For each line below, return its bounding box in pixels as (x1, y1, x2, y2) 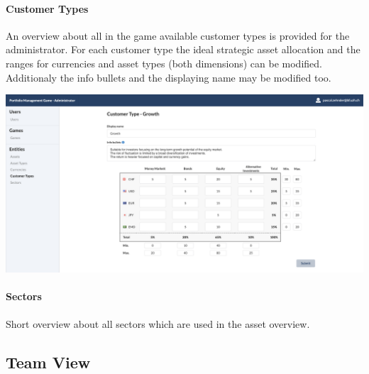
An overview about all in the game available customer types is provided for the (6, 28, 350, 43)
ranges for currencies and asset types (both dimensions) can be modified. (6, 55, 322, 70)
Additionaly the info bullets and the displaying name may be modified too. (6, 70, 331, 84)
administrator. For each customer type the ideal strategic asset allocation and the (6, 42, 360, 57)
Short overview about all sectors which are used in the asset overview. (6, 316, 310, 331)
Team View (6, 351, 91, 373)
